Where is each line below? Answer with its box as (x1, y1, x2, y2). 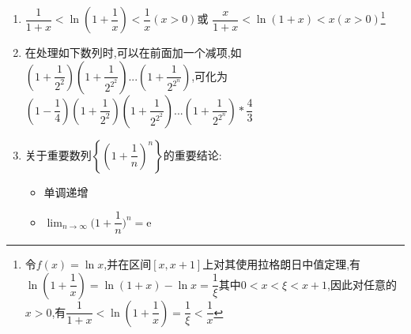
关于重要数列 (25, 146, 92, 163)
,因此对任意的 (327, 276, 397, 292)
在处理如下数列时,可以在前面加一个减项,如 (25, 44, 242, 60)
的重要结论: (163, 146, 222, 163)
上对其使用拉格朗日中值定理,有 (202, 256, 361, 272)
